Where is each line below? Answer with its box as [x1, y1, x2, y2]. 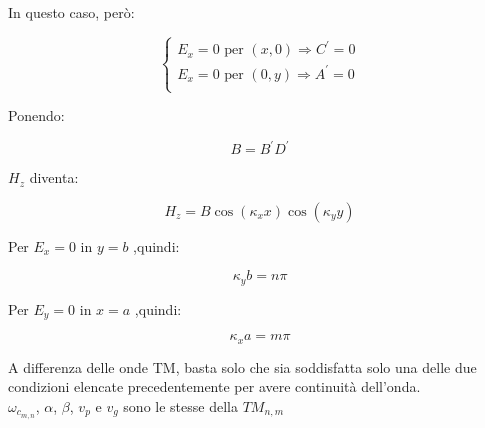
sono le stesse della [123, 396, 238, 417]
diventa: [29, 167, 79, 188]
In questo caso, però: [8, 2, 135, 22]
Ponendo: [8, 105, 65, 126]
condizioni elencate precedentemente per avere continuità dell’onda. [8, 376, 421, 397]
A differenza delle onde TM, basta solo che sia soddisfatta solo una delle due [8, 356, 477, 377]
